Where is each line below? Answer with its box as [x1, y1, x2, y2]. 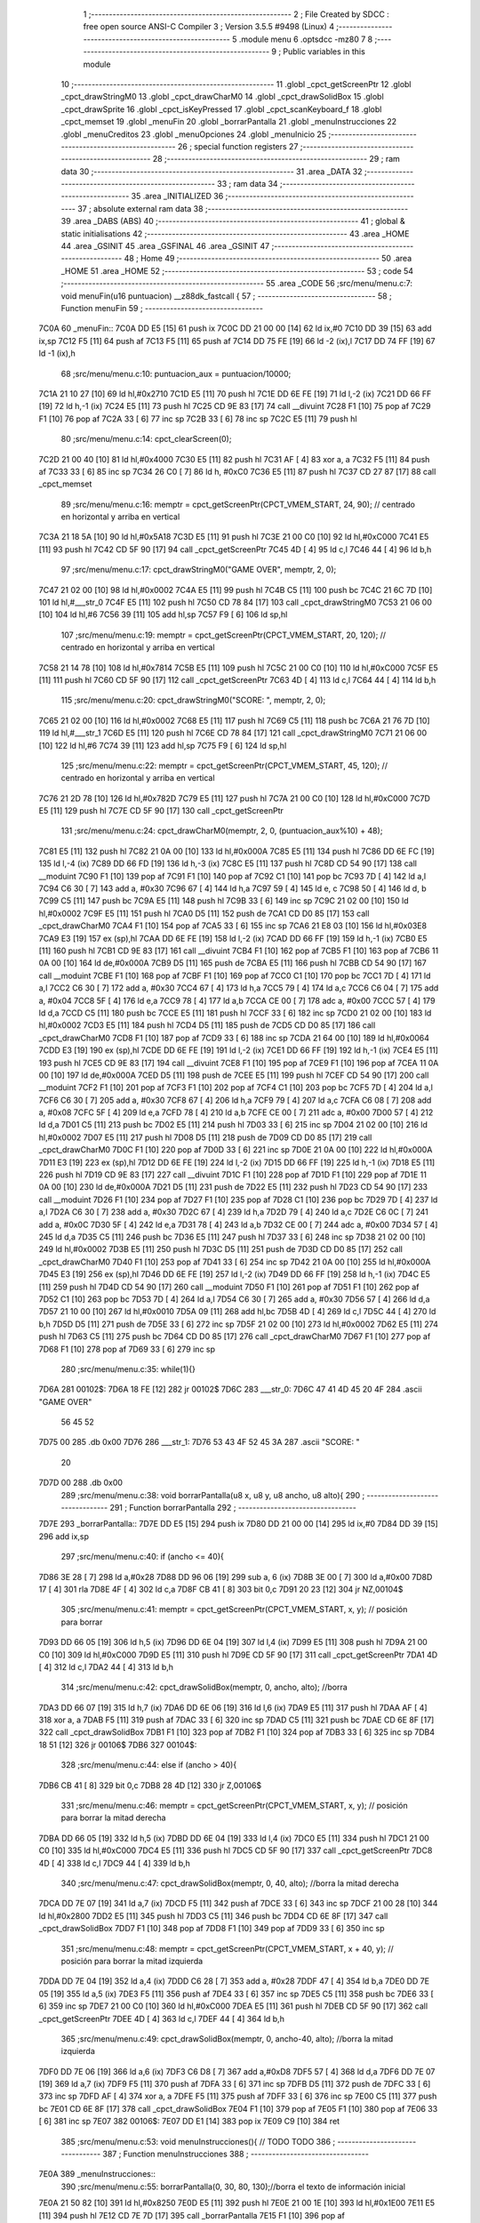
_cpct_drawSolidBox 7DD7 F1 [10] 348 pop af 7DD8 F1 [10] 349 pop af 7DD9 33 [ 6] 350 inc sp [38, 1923, 386, 1934]
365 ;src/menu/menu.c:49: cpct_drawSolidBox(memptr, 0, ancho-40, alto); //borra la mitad [60, 2033, 394, 2044]
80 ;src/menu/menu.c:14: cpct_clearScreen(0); [60, 434, 232, 445]
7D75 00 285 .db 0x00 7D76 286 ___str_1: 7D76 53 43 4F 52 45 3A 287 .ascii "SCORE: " [38, 1437, 360, 1448]
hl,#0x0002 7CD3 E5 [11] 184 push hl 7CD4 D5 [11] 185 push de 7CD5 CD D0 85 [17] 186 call [38, 1020, 376, 1031]
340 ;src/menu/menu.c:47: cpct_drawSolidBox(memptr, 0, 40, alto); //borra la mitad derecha [60, 1878, 399, 1889]
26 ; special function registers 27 [178, 140, 299, 151]
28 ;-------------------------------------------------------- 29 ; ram [152, 154, 400, 165]
